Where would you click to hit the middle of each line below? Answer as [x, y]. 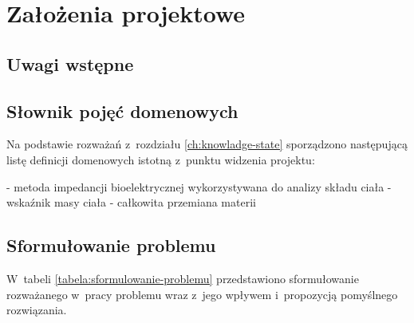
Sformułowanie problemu [111, 245]
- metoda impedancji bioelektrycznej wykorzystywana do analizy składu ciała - [199, 186]
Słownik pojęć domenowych [122, 110]
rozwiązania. [37, 310]
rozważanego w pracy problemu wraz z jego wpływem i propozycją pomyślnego [202, 294]
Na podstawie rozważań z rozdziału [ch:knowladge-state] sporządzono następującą [207, 144]
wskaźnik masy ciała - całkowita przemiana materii [131, 202]
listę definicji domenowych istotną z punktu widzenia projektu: [161, 159]
